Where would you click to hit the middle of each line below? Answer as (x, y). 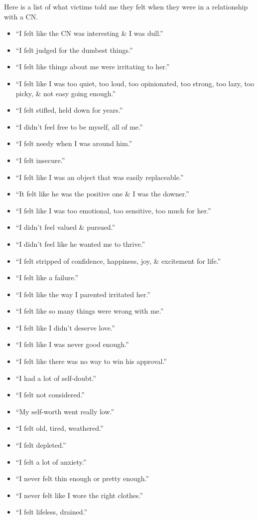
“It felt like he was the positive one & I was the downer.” (102, 194)
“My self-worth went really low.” (65, 411)
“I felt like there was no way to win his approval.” (91, 361)
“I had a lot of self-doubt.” (56, 378)
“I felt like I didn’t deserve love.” (65, 327)
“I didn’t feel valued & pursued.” (65, 227)
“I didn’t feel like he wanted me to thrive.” (80, 244)
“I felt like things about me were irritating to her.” (93, 67)
